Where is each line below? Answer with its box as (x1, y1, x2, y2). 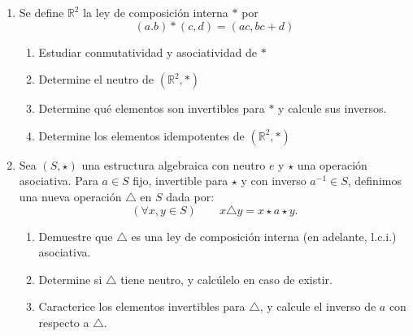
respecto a (38, 313, 89, 330)
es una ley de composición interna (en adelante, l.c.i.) (131, 227, 397, 244)
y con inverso (241, 172, 306, 189)
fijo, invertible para (133, 172, 228, 189)
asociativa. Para (19, 172, 98, 189)
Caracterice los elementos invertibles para (38, 298, 246, 315)
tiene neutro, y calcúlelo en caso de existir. (120, 270, 333, 287)
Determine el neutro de (38, 71, 154, 88)
